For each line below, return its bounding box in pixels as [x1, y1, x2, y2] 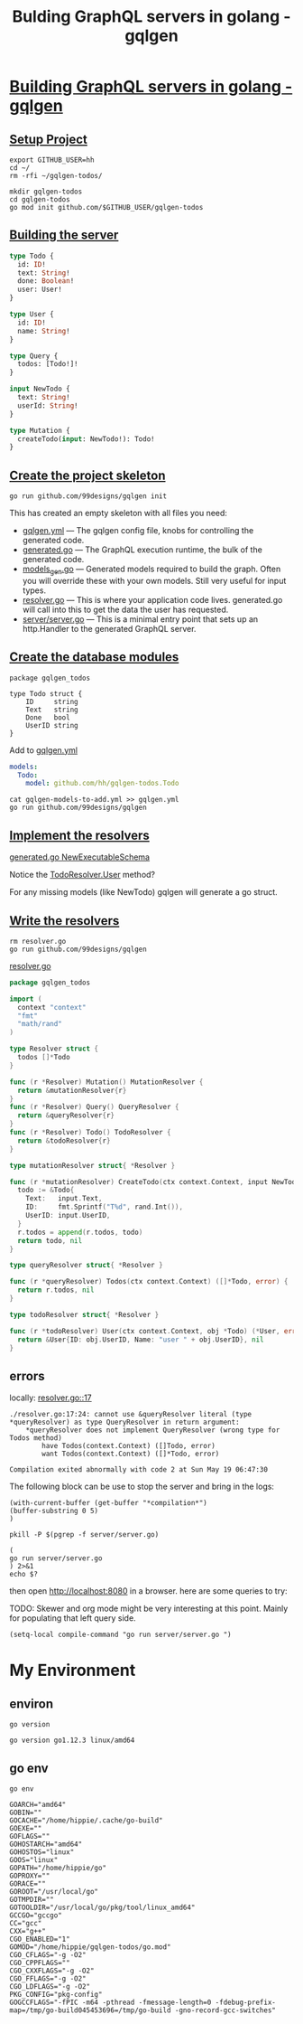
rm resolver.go [9, 937, 67, 946]
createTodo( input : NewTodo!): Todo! [17, 434, 155, 444]
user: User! [17, 285, 63, 295]
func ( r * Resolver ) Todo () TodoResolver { [9, 1128, 171, 1137]
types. [22, 585, 47, 596]
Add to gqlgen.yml [9, 744, 78, 756]
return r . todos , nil [17, 1285, 95, 1294]
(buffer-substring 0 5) [9, 1507, 99, 1516]
